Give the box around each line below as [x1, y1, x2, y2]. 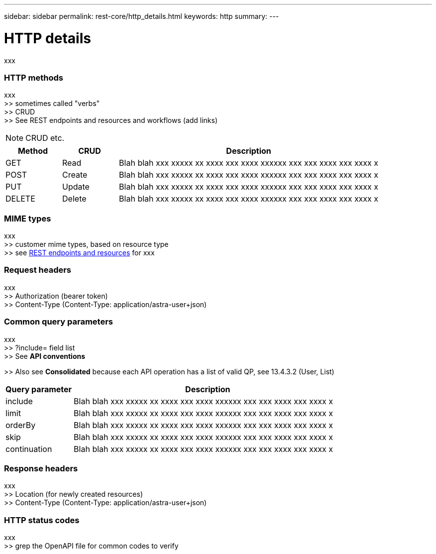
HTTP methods [4, 72, 63, 83]
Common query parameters [4, 317, 113, 327]
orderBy [5, 420, 36, 430]
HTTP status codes [4, 515, 80, 525]
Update [62, 182, 90, 192]
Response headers [4, 463, 78, 473]
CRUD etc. [25, 133, 65, 143]
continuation [5, 443, 52, 454]
